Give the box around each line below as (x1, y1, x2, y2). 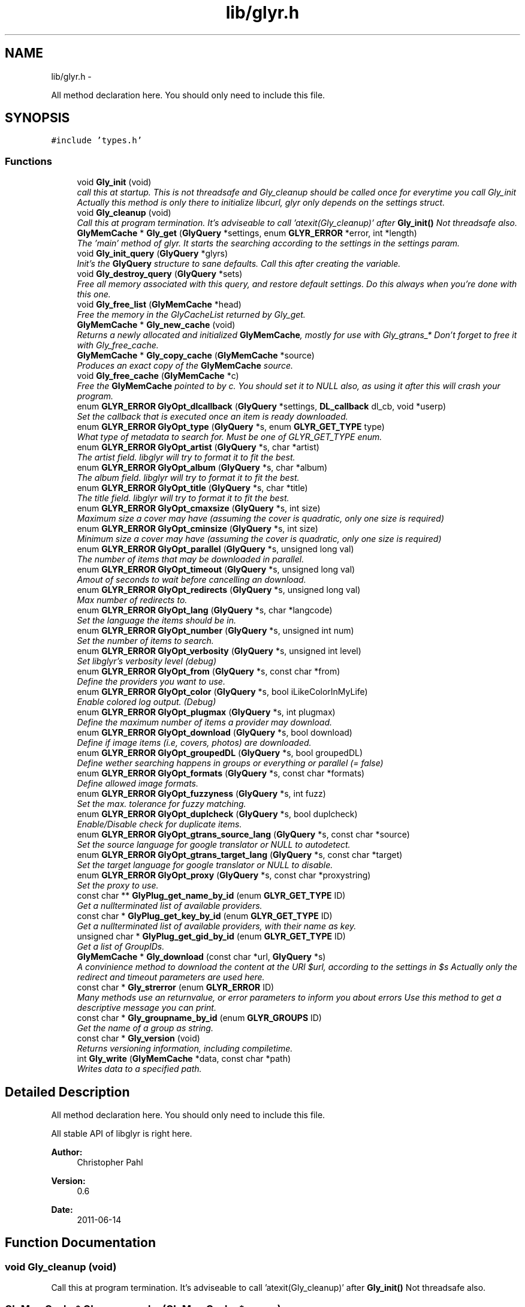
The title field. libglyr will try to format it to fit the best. (77, 493, 289, 504)
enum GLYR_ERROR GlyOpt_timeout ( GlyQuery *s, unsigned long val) (77, 564, 355, 575)
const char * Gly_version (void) (77, 1033, 200, 1044)
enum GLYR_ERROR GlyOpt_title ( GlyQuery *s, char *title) (77, 483, 308, 493)
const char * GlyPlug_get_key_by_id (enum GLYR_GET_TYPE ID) (77, 911, 333, 921)
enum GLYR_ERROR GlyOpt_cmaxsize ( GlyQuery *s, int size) (77, 503, 321, 514)
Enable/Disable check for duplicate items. (77, 819, 242, 830)
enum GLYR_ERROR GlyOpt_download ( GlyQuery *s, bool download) (77, 727, 352, 738)
